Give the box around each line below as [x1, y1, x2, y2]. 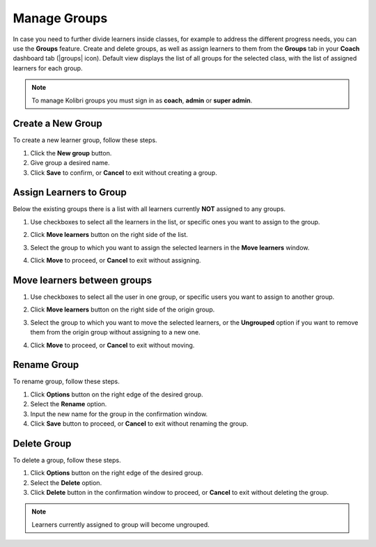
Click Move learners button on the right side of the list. [30, 231, 188, 239]
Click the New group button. [30, 148, 112, 157]
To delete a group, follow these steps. [13, 456, 121, 464]
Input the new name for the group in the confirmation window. [30, 410, 208, 418]
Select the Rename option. [30, 400, 107, 408]
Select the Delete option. [30, 478, 102, 487]
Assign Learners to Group [13, 187, 127, 199]
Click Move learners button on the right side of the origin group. [30, 305, 215, 314]
